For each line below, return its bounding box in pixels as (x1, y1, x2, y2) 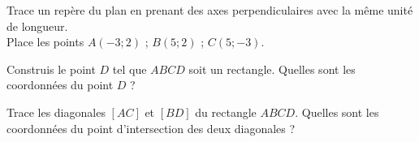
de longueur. (6, 17, 68, 34)
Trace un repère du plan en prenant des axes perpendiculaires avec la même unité (6, 2, 413, 18)
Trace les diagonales (6, 103, 106, 120)
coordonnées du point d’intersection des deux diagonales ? (6, 119, 296, 136)
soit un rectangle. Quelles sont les (188, 60, 356, 77)
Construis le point (6, 60, 96, 77)
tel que (112, 60, 147, 77)
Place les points (6, 33, 84, 50)
